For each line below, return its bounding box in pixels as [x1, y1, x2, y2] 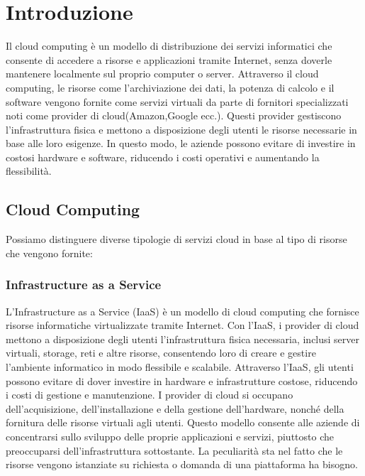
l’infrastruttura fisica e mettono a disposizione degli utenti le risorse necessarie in [6, 121, 357, 136]
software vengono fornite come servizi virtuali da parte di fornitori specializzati [6, 94, 349, 109]
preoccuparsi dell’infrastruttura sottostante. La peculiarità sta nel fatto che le [6, 443, 343, 458]
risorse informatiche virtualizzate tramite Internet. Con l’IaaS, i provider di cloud [6, 318, 359, 332]
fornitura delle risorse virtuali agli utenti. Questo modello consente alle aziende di [6, 415, 360, 430]
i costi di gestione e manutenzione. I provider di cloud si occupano [6, 387, 293, 402]
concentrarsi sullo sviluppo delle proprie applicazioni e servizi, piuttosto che [6, 429, 334, 444]
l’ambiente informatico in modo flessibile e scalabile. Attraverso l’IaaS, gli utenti [6, 359, 354, 374]
